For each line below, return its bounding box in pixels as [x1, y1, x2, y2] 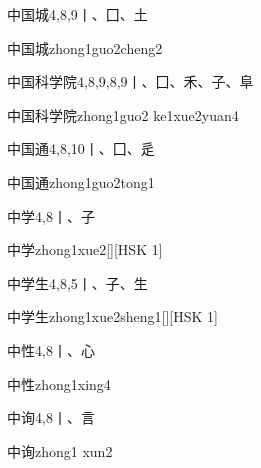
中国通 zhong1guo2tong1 [7, 171, 155, 192]
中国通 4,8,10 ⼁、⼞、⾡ [7, 138, 155, 159]
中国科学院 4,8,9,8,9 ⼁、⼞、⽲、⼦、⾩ [7, 71, 254, 92]
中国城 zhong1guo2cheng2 [7, 37, 163, 58]
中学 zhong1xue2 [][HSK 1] [7, 239, 163, 260]
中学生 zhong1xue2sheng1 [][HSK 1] [7, 306, 218, 327]
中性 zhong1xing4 [7, 373, 111, 394]
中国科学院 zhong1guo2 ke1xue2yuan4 [7, 104, 239, 125]
